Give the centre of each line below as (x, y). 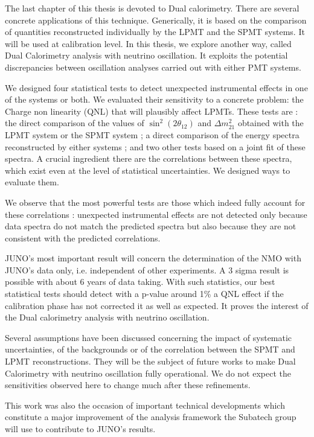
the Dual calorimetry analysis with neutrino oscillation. (107, 317)
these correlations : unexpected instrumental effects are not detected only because (156, 214)
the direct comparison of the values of (75, 123)
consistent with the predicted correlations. (83, 238)
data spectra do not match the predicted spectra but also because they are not (151, 226)
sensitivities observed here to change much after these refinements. (128, 385)
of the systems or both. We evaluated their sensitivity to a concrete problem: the (154, 99)
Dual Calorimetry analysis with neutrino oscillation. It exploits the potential (146, 55)
